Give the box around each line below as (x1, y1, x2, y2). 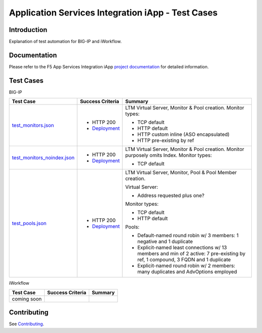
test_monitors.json (12, 122, 54, 129)
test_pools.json (12, 220, 47, 227)
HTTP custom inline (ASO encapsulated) (137, 131, 230, 138)
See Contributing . (9, 321, 45, 327)
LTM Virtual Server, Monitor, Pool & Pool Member (125, 169, 237, 176)
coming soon (12, 295, 42, 302)
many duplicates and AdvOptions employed (137, 269, 237, 275)
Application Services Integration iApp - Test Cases (9, 7, 218, 18)
